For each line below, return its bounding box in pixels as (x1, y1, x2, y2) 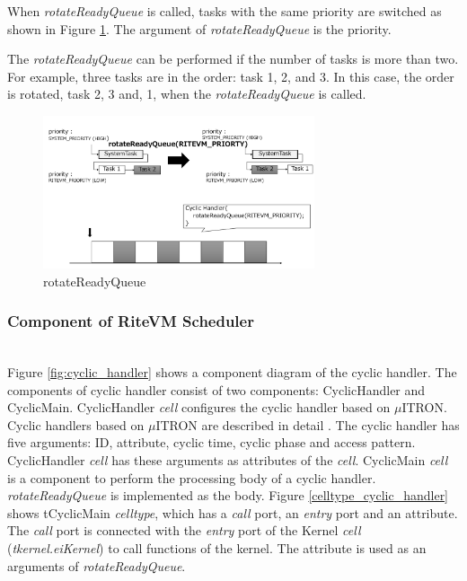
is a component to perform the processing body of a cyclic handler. (7, 468, 376, 487)
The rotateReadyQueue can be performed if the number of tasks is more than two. (7, 49, 459, 68)
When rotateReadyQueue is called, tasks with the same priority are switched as (7, 2, 442, 20)
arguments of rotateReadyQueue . (7, 556, 186, 575)
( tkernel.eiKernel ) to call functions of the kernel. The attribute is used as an (7, 538, 427, 557)
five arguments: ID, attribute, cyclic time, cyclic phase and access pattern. (7, 433, 416, 452)
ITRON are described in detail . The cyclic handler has (155, 415, 460, 434)
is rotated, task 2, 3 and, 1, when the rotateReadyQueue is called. (7, 84, 366, 103)
